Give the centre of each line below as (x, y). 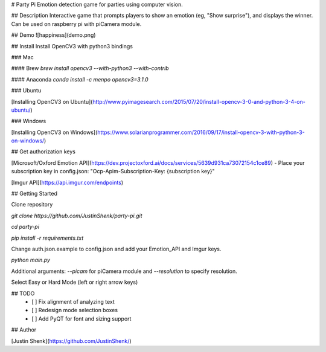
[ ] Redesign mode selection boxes (75, 310)
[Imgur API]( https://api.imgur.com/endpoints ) (67, 182)
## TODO (23, 293)
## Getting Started (34, 194)
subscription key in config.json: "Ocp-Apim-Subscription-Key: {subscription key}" (113, 171)
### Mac (23, 57)
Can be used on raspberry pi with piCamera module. (76, 24)
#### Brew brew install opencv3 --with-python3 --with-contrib (90, 68)
